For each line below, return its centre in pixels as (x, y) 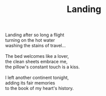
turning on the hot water (30, 40)
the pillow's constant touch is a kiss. (42, 67)
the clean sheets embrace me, (36, 62)
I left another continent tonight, (37, 78)
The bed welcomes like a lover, (37, 56)
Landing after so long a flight (35, 35)
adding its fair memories (30, 83)
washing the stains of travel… (35, 46)
